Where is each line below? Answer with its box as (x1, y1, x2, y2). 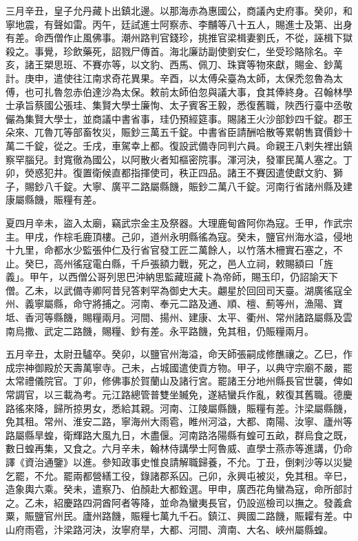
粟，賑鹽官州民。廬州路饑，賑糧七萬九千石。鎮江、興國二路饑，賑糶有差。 (6, 509, 343, 523)
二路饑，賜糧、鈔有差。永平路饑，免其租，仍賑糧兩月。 (63, 323, 314, 338)
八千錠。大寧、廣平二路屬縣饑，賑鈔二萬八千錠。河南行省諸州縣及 (43, 178, 343, 193)
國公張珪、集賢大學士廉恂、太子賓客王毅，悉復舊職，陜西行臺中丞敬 (43, 98, 352, 112)
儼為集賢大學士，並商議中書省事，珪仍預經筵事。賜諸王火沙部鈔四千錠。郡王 (6, 111, 352, 125)
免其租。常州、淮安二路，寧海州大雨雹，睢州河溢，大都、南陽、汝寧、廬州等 (6, 414, 352, 429)
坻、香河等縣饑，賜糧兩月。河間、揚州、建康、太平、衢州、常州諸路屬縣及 (6, 310, 343, 325)
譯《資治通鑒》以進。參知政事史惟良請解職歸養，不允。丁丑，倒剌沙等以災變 (6, 455, 352, 469)
